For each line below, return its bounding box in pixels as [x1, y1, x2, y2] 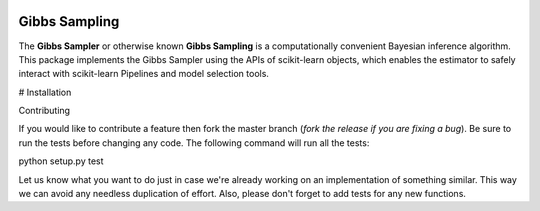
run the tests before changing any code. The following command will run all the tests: [18, 136, 370, 149]
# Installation [18, 86, 72, 98]
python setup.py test [18, 155, 104, 167]
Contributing [18, 105, 70, 117]
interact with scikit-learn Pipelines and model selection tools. [18, 68, 270, 80]
